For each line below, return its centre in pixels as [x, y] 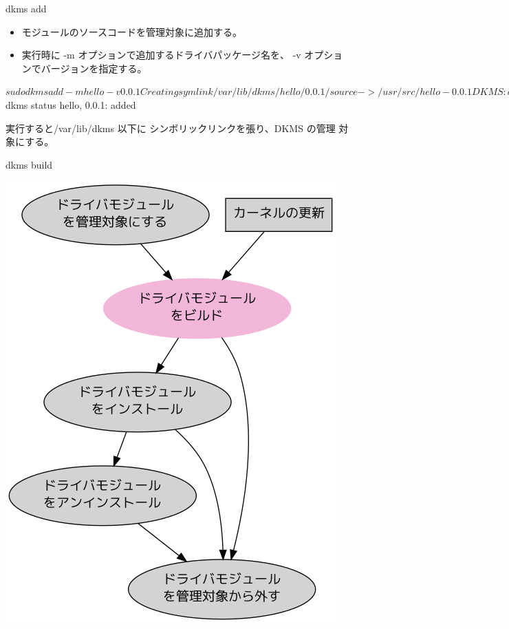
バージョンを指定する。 [94, 68]
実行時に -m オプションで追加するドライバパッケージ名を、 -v [161, 55]
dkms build [29, 164]
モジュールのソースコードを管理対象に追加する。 [132, 31]
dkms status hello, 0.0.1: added [71, 104]
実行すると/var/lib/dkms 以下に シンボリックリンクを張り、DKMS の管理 [171, 128]
